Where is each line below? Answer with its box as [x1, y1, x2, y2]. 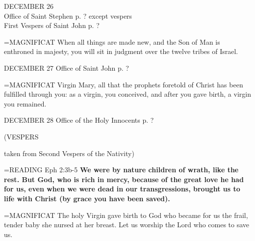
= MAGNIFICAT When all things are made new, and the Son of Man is [4, 36, 220, 47]
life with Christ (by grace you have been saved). [4, 193, 170, 203]
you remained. [4, 98, 47, 108]
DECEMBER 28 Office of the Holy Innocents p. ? [4, 115, 154, 125]
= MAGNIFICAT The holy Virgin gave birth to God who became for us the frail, [4, 210, 248, 220]
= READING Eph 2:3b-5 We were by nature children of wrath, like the [4, 164, 239, 175]
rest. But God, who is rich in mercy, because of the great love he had [4, 174, 244, 184]
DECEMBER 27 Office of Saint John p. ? [4, 62, 129, 73]
